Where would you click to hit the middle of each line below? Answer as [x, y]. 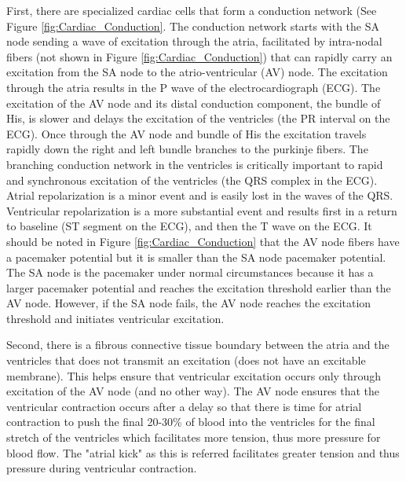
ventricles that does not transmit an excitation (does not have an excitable [186, 360]
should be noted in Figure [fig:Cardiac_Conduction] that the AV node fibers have [203, 241]
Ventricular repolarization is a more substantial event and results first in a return [202, 210]
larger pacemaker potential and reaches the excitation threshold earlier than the [199, 287]
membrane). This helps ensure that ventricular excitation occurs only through [194, 375]
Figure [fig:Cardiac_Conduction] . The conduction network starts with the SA [193, 26]
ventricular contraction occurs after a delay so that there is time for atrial [184, 406]
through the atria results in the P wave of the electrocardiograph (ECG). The [194, 87]
